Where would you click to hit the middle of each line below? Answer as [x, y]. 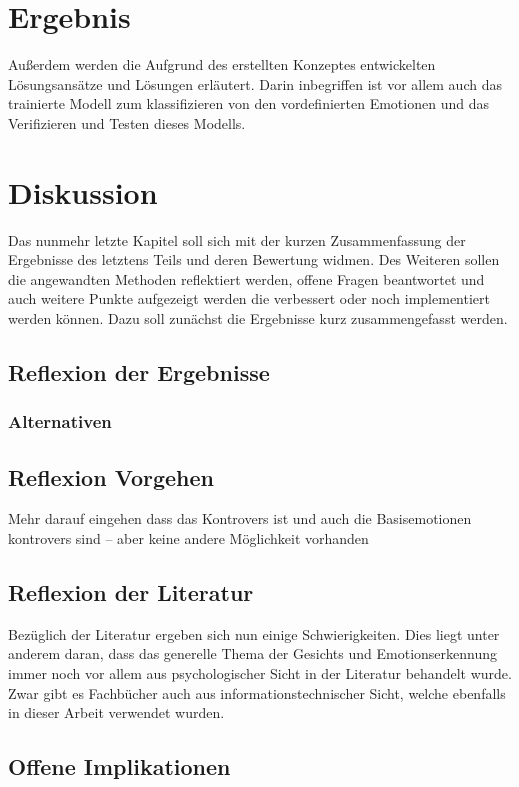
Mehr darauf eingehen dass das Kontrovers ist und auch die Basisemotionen [240, 518]
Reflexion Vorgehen [111, 476]
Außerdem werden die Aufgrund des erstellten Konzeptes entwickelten [222, 64]
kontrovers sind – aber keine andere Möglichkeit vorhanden [188, 538]
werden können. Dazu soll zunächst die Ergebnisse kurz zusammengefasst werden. [258, 318]
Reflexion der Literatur [131, 592]
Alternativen [60, 421]
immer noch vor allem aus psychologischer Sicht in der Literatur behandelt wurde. [260, 673]
